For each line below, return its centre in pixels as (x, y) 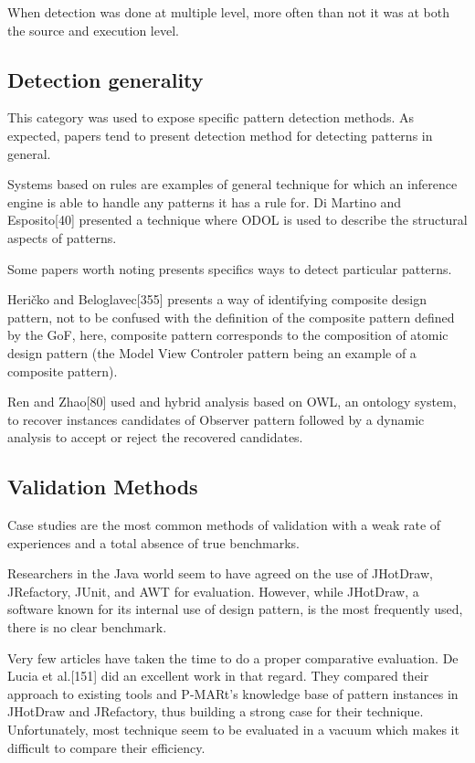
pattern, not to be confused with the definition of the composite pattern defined (231, 317)
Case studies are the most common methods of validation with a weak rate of (224, 525)
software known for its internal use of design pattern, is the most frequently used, (235, 609)
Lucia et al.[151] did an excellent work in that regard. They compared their (218, 676)
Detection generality (106, 79)
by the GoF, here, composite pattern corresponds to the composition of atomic (228, 335)
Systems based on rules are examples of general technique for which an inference (232, 184)
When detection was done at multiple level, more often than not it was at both (228, 12)
